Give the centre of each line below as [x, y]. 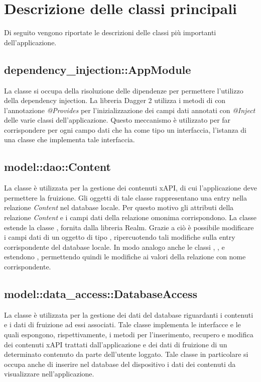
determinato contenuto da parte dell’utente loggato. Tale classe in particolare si [126, 354]
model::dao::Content [57, 167]
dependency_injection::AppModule [98, 69]
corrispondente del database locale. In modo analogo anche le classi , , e [114, 247]
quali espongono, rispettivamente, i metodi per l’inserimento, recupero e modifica [129, 335]
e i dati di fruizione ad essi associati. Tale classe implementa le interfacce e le [122, 324]
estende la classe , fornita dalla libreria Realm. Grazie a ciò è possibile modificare [129, 227]
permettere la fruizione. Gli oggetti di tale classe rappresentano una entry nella [125, 197]
